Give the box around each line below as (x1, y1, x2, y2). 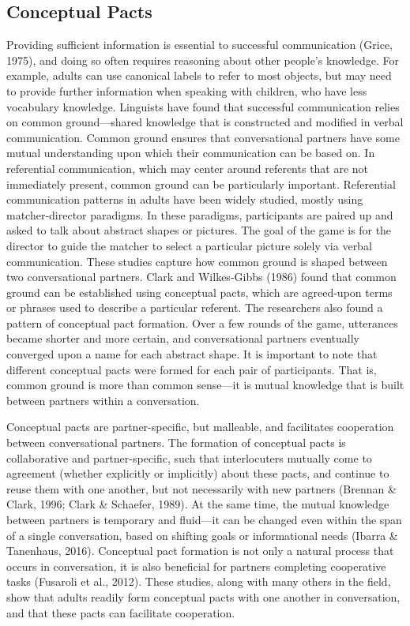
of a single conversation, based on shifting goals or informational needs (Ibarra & (6, 527, 398, 543)
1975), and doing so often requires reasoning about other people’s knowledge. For (6, 51, 399, 68)
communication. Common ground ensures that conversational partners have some (6, 129, 400, 145)
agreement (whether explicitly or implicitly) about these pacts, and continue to (6, 465, 389, 482)
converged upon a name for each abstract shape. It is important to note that (6, 346, 378, 362)
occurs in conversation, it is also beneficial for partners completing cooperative (6, 557, 386, 574)
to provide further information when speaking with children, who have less (6, 82, 367, 99)
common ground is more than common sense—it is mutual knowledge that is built (6, 377, 404, 393)
